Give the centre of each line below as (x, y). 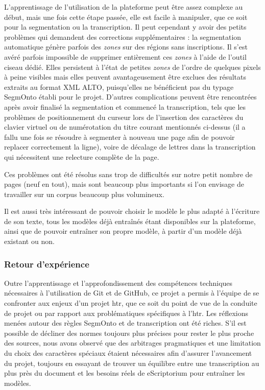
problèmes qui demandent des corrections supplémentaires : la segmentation (123, 36)
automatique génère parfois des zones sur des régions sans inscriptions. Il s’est (126, 47)
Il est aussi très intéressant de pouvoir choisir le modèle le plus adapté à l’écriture (132, 211)
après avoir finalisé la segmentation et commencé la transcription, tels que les (125, 106)
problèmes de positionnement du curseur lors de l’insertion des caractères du (124, 117)
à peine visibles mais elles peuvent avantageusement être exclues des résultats (125, 77)
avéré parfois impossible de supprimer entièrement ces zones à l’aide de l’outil (125, 56)
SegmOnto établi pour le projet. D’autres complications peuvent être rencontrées (130, 97)
